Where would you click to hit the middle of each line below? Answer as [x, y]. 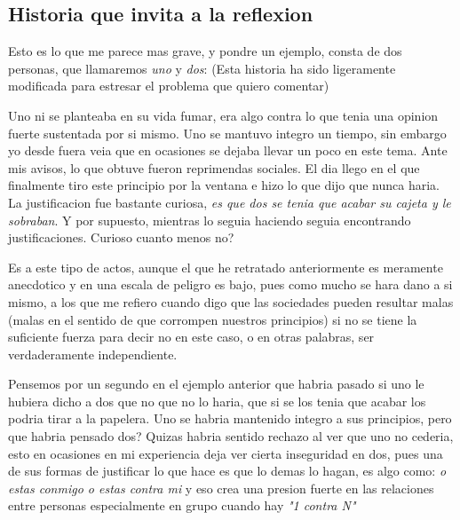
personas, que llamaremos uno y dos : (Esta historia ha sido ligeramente [202, 68]
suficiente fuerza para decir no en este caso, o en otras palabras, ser [191, 337]
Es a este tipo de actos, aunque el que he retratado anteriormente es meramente [226, 267]
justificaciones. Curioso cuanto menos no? [121, 237]
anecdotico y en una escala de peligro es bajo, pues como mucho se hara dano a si [230, 284]
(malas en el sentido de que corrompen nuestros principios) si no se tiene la [213, 319]
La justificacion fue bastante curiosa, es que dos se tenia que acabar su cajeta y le [230, 202]
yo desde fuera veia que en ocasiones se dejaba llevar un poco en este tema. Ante [228, 150]
